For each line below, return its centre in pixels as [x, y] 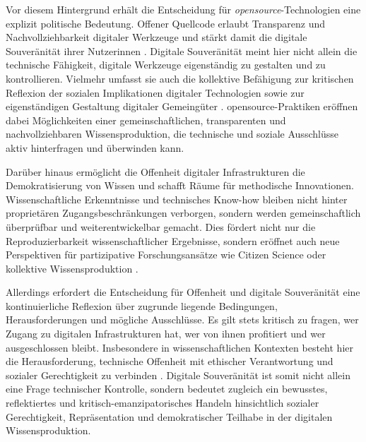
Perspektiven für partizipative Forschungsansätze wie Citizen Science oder [166, 255]
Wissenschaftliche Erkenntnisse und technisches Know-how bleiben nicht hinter [177, 199]
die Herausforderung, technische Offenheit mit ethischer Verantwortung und [170, 361]
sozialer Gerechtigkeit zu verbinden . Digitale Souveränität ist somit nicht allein [178, 375]
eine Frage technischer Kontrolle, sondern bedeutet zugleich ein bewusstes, [167, 389]
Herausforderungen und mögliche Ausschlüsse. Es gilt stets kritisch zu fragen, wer [182, 319]
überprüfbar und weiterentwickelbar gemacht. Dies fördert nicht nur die [161, 226]
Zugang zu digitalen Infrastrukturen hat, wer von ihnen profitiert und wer [166, 334]
